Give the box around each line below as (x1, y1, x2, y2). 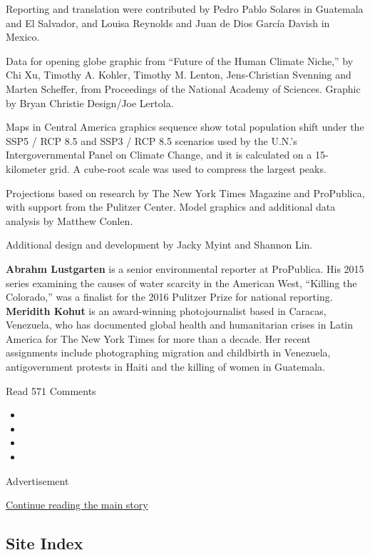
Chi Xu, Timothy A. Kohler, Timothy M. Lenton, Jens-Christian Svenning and (6, 67, 351, 82)
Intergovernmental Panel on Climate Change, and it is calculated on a (6, 147, 312, 162)
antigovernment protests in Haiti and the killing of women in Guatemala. (6, 359, 325, 374)
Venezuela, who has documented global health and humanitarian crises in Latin (6, 317, 354, 332)
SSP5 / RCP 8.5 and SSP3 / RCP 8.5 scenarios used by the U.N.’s (6, 133, 297, 148)
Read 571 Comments (6, 383, 96, 398)
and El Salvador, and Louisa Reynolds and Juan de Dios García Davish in (6, 15, 330, 30)
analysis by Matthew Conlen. (6, 213, 133, 228)
